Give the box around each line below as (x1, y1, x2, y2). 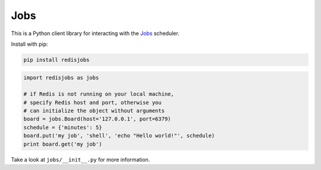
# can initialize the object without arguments (23, 108, 165, 114)
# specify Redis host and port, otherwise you (23, 99, 162, 106)
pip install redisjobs (23, 56, 90, 63)
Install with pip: (11, 40, 48, 48)
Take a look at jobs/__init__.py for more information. (11, 156, 150, 163)
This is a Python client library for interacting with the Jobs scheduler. (11, 30, 180, 37)
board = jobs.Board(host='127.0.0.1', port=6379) (23, 116, 171, 122)
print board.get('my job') (23, 140, 102, 147)
